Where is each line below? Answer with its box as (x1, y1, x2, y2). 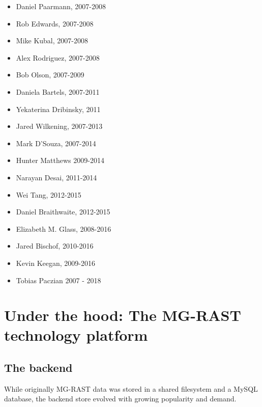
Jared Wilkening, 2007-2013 (16, 121, 103, 131)
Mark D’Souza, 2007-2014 (16, 138, 96, 148)
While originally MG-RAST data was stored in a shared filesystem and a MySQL (4, 383, 258, 394)
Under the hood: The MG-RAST (4, 305, 241, 325)
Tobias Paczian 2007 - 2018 (16, 275, 101, 285)
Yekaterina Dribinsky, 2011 (16, 103, 101, 114)
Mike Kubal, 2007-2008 (16, 35, 88, 46)
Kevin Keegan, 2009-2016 (16, 257, 95, 268)
